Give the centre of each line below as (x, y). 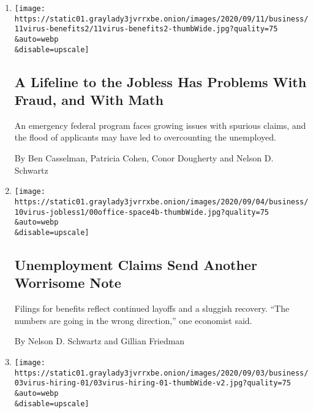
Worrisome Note (68, 283)
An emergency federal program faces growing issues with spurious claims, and (160, 125)
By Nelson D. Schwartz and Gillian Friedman (100, 341)
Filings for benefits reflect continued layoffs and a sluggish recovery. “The (152, 308)
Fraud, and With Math (89, 100)
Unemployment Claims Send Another (136, 264)
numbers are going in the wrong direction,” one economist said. (133, 320)
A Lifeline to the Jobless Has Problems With (160, 81)
